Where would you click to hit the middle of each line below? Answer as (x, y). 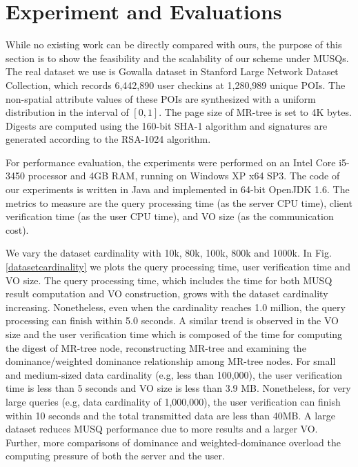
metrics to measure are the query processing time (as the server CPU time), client (179, 202)
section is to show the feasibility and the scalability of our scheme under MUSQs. (177, 58)
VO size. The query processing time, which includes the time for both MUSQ (169, 280)
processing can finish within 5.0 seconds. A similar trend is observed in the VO (172, 320)
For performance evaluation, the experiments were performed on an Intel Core (171, 162)
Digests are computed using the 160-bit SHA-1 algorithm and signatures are (167, 125)
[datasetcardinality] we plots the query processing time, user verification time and (178, 267)
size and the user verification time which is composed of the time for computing (174, 334)
